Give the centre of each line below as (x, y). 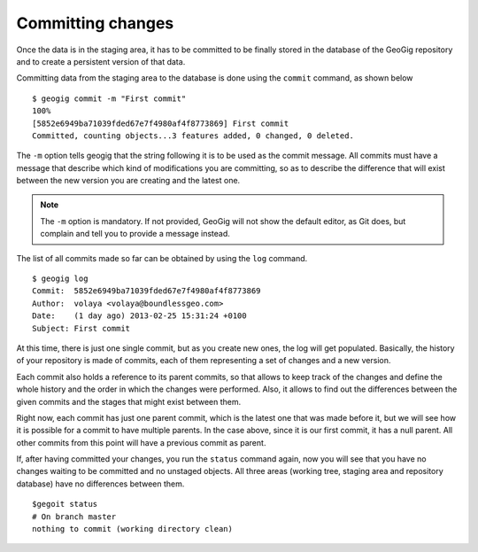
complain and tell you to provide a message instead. (135, 234)
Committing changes (95, 23)
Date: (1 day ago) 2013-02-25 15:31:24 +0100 (139, 316)
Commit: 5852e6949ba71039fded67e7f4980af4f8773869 (146, 291)
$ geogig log (60, 279)
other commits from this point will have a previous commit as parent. (141, 442)
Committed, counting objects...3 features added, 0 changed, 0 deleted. (193, 136)
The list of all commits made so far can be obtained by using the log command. (162, 258)
